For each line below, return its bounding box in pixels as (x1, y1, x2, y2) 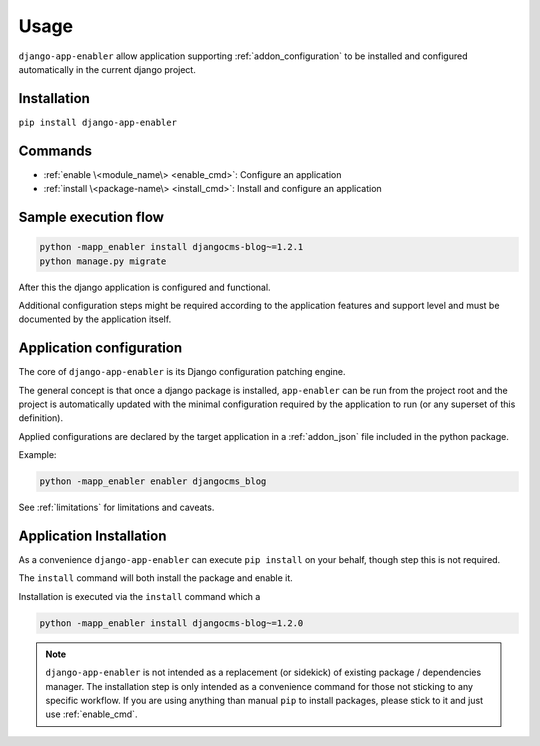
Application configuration (18, 340, 183, 357)
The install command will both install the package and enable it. (18, 572, 294, 584)
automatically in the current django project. (18, 63, 197, 75)
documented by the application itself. (18, 313, 172, 325)
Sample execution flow (18, 208, 165, 225)
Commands (18, 142, 93, 159)
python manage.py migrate (39, 255, 167, 267)
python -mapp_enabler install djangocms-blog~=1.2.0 (39, 617, 304, 629)
